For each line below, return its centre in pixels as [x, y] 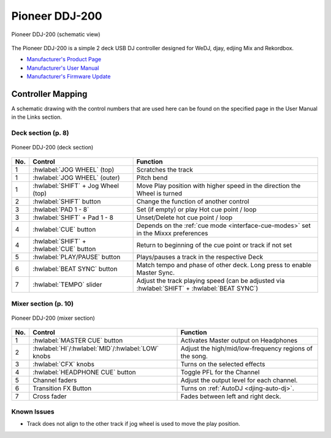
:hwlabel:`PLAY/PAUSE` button [77, 257]
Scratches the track [165, 170]
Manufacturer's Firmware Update [69, 77]
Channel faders [55, 380]
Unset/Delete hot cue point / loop [185, 217]
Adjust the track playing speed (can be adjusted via [211, 281]
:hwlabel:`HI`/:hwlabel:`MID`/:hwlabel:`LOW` [96, 348]
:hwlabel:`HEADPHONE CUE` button [84, 372]
